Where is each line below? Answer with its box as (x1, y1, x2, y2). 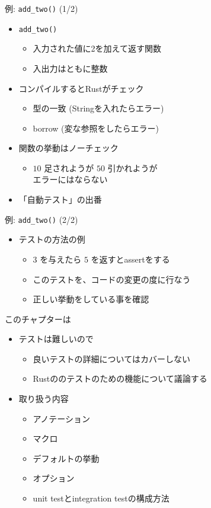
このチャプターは (5, 312, 71, 325)
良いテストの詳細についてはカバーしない (33, 352, 190, 365)
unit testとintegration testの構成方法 (33, 492, 170, 504)
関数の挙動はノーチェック (18, 142, 119, 154)
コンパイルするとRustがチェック (18, 82, 144, 94)
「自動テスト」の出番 (18, 193, 102, 206)
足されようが (44, 161, 94, 174)
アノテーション (33, 412, 91, 424)
